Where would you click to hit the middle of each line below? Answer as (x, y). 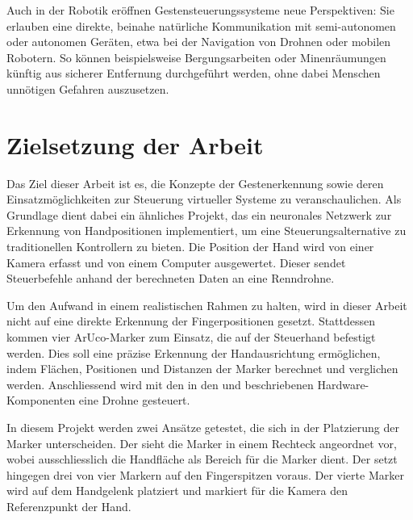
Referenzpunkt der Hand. (69, 506)
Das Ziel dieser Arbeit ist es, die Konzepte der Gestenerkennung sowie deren (195, 183)
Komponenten (41, 400)
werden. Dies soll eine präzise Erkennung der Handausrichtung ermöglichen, (194, 352)
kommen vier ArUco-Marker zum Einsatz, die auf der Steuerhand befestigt (191, 337)
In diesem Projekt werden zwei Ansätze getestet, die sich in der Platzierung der (203, 427)
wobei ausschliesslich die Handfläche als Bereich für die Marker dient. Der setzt (202, 459)
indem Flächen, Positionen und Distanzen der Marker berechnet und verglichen (202, 369)
